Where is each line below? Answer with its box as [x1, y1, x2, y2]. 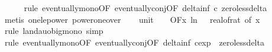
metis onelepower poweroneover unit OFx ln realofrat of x [4, 13, 260, 25]
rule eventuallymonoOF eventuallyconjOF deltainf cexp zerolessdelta [4, 36, 264, 48]
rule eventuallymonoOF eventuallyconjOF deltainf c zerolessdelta [24, 2, 267, 13]
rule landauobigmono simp [4, 25, 103, 37]
